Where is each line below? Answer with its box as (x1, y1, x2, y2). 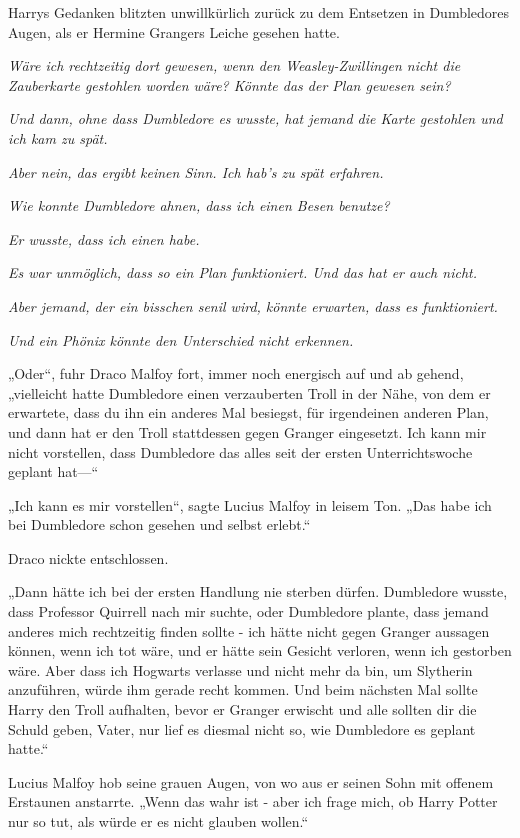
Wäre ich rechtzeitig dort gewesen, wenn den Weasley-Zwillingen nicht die (8, 55, 461, 76)
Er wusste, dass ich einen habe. (8, 228, 200, 249)
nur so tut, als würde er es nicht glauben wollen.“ (8, 811, 309, 831)
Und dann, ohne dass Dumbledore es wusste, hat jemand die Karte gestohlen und (8, 108, 503, 129)
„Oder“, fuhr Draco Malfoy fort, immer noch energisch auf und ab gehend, (8, 363, 464, 384)
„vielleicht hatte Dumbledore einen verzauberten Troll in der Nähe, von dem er (8, 382, 491, 403)
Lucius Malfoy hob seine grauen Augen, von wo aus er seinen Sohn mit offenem (8, 771, 494, 792)
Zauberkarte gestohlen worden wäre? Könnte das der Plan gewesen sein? (8, 74, 451, 95)
